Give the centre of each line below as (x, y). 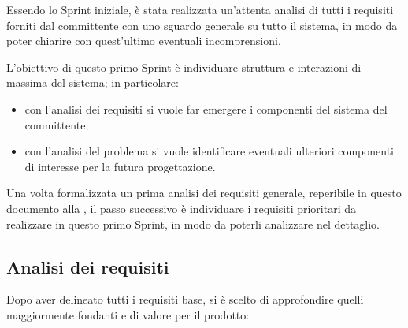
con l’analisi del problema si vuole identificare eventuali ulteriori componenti (209, 151)
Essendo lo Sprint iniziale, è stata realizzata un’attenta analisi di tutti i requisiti (200, 9)
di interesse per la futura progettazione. (120, 166)
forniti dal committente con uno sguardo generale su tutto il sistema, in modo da (202, 25)
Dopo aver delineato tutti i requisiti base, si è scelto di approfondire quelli (185, 299)
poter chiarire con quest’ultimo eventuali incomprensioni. (144, 41)
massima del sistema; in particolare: (93, 82)
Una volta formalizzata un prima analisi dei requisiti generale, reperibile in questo (204, 193)
